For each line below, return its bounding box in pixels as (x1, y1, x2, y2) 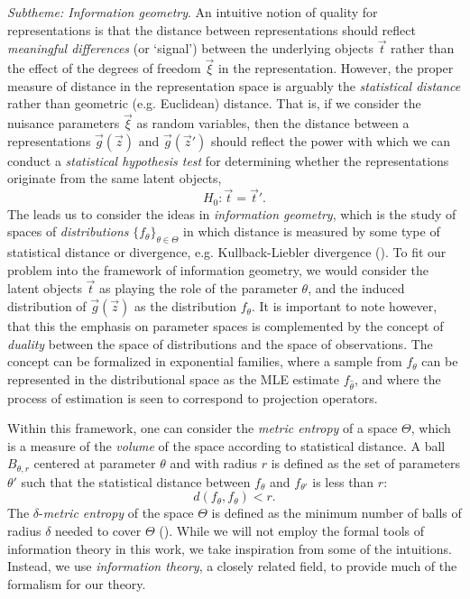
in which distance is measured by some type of (183, 222, 440, 241)
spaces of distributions (7, 222, 129, 241)
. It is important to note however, (251, 297, 438, 316)
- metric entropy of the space (39, 503, 194, 522)
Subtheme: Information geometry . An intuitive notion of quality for (7, 3, 378, 21)
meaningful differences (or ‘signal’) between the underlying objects (7, 39, 374, 58)
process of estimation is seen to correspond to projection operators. (7, 388, 378, 407)
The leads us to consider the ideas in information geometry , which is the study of (7, 204, 456, 223)
